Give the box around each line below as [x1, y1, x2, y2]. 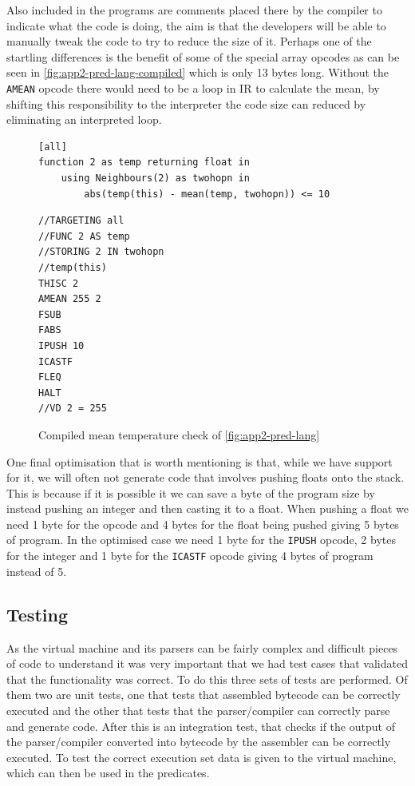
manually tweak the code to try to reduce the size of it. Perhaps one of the [6, 33, 372, 50]
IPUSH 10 [38, 339, 85, 351]
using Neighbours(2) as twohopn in [61, 173, 250, 184]
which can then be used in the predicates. [6, 764, 210, 781]
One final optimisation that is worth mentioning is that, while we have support [6, 453, 393, 470]
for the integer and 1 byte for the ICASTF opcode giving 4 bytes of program [6, 547, 373, 564]
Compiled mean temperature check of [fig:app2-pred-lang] [38, 426, 320, 443]
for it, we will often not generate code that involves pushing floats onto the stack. [6, 469, 405, 486]
